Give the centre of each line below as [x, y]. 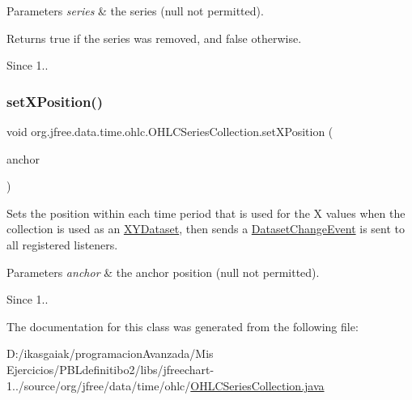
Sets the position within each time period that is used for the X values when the [206, 213]
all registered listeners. [62, 244]
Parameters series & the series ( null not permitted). [135, 11]
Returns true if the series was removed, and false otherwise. [154, 38]
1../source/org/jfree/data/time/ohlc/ [99, 385]
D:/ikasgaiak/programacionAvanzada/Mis [110, 353]
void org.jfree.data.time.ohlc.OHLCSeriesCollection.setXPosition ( [170, 131]
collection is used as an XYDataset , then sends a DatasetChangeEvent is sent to [206, 229]
